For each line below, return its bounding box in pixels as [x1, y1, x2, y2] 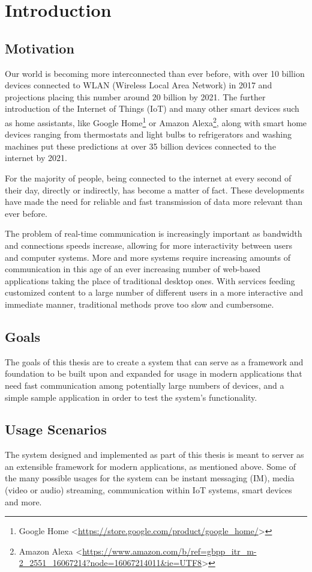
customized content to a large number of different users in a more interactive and [5, 286, 304, 299]
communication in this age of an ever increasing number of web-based [5, 263, 261, 275]
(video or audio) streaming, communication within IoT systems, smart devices [5, 484, 292, 496]
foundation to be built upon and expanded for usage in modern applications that [5, 367, 302, 380]
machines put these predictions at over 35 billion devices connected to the [5, 139, 276, 152]
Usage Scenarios [5, 420, 107, 439]
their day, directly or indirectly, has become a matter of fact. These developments [5, 183, 304, 196]
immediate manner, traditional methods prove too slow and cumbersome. [5, 297, 274, 310]
